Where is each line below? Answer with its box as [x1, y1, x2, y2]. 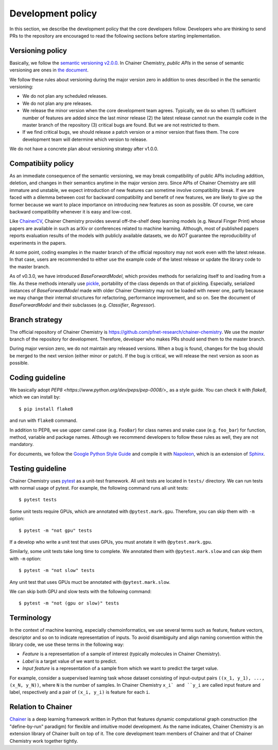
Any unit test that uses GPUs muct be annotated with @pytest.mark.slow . [9, 579, 171, 585]
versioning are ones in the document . [9, 67, 89, 73]
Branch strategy [9, 315, 63, 324]
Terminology [9, 614, 51, 622]
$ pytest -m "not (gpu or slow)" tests [19, 600, 119, 606]
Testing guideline [9, 464, 67, 473]
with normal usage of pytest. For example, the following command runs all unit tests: [9, 485, 189, 491]
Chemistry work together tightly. [9, 738, 78, 744]
